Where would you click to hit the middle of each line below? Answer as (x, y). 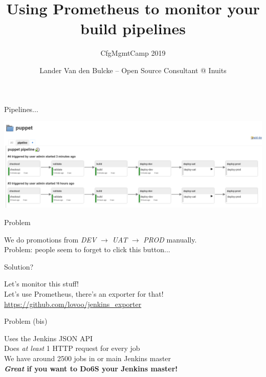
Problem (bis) (26, 321)
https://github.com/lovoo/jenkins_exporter (73, 304)
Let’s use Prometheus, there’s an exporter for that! (84, 293)
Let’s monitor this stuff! (41, 284)
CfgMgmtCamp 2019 (133, 53)
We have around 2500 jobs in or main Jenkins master (88, 358)
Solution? (19, 266)
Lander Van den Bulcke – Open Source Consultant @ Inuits (133, 70)
